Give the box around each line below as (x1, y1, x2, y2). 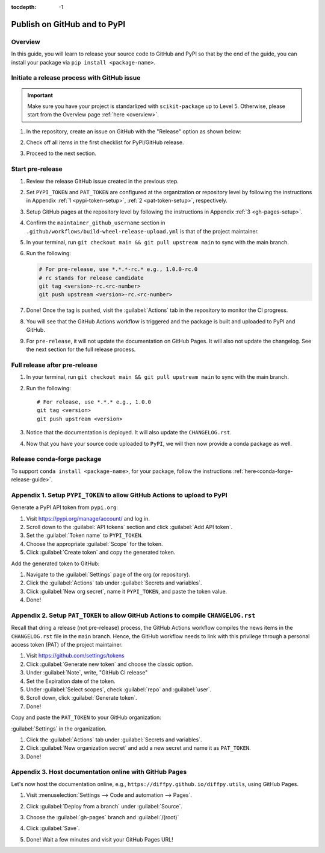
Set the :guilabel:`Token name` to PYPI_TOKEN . (26, 531, 143, 539)
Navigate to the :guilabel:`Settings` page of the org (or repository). (26, 571, 191, 578)
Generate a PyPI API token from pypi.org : (11, 504, 119, 511)
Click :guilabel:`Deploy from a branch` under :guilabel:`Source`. (26, 802, 183, 810)
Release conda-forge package (11, 455, 102, 463)
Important (27, 91, 54, 99)
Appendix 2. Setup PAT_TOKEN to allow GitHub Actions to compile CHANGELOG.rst (11, 611, 256, 620)
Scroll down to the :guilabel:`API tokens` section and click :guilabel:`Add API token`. (26, 523, 233, 530)
